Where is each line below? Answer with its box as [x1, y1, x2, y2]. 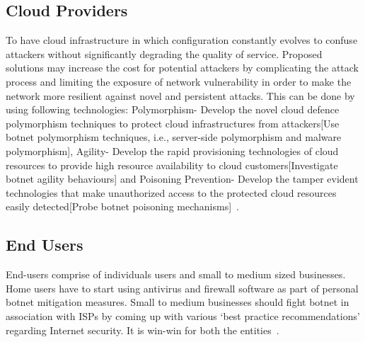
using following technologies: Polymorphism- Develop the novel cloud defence [6, 102, 340, 117]
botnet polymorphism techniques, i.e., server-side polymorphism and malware [6, 130, 342, 144]
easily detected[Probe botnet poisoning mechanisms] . [6, 199, 239, 214]
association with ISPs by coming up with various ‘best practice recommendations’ [6, 308, 360, 323]
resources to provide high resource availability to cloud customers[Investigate [6, 157, 338, 172]
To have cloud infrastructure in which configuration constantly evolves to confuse [6, 33, 358, 47]
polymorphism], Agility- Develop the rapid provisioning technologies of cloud [6, 143, 339, 158]
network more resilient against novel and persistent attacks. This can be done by [6, 88, 355, 103]
